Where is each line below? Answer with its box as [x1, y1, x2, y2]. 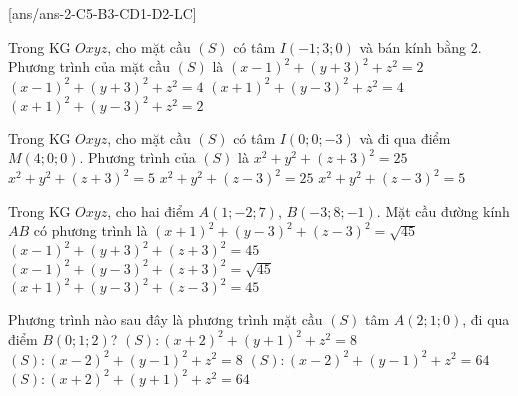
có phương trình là [33, 220, 148, 241]
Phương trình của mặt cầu [8, 56, 171, 77]
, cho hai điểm [107, 200, 194, 221]
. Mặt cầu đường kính [376, 200, 510, 221]
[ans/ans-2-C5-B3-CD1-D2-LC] [8, 3, 197, 23]
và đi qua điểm [359, 127, 451, 148]
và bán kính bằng [359, 36, 467, 57]
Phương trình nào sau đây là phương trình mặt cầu [8, 309, 323, 330]
